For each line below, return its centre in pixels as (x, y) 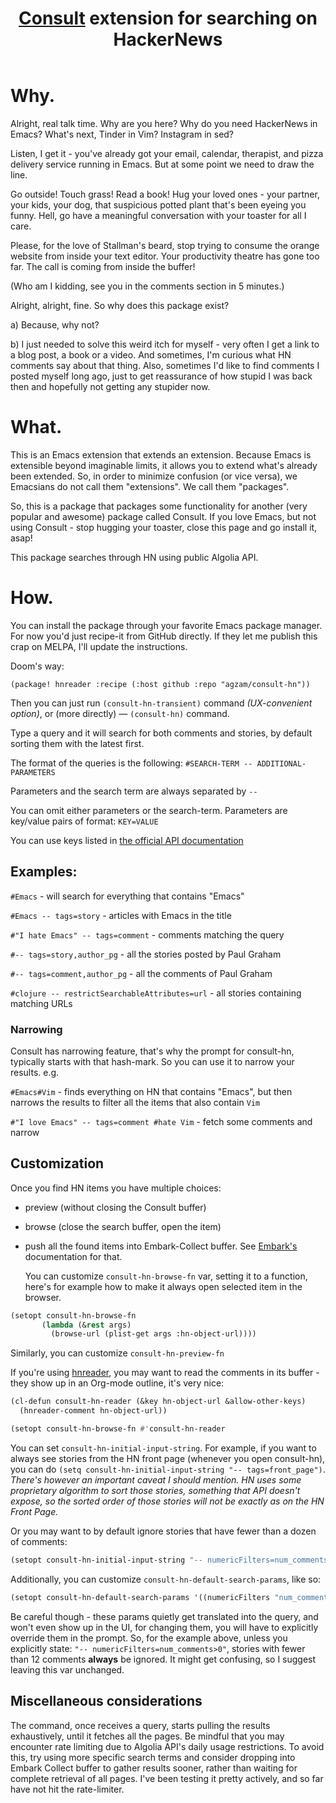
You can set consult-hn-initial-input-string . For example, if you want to (163, 1448)
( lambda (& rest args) (86, 1325)
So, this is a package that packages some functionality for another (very (159, 506)
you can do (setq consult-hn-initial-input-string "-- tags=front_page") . (168, 1469)
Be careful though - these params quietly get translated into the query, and (164, 1616)
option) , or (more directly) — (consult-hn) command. (120, 713)
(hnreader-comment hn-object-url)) (93, 1411)
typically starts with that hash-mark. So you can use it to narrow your (152, 1061)
